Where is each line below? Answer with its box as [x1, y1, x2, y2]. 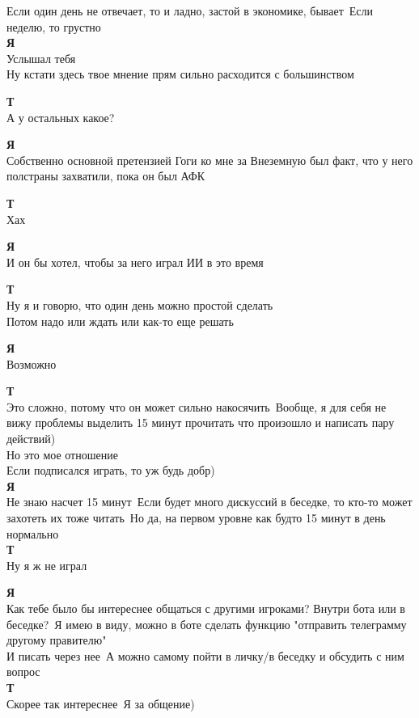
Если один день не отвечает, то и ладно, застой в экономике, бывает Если [6, 2, 374, 19]
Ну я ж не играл [6, 556, 87, 573]
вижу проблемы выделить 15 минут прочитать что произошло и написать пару [6, 414, 395, 431]
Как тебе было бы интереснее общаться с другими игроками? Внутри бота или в [6, 600, 405, 616]
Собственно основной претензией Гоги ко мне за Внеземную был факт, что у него [6, 151, 413, 168]
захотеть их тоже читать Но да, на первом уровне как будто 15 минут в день [6, 509, 386, 526]
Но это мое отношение [6, 446, 118, 462]
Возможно [6, 355, 57, 372]
